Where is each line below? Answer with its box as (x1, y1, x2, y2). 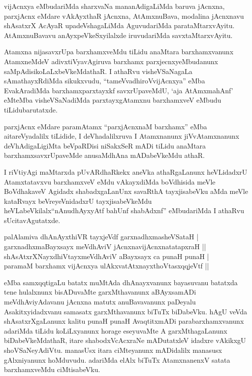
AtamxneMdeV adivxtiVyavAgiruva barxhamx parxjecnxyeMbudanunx (4, 56, 218, 66)
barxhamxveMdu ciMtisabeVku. (4, 364, 100, 375)
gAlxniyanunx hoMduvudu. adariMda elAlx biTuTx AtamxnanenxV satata (4, 354, 230, 365)
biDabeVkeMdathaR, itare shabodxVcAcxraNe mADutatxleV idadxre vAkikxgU (4, 335, 246, 345)
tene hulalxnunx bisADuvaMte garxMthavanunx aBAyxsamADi (4, 287, 196, 297)
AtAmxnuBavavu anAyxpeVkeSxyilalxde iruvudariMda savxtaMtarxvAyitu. (4, 30, 233, 40)
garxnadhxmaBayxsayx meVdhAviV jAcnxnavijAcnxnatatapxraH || (4, 241, 206, 252)
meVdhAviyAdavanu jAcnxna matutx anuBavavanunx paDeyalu (4, 297, 196, 307)
